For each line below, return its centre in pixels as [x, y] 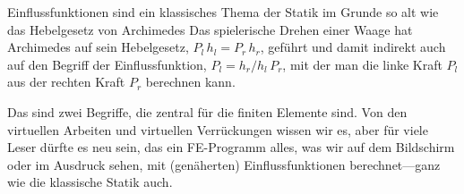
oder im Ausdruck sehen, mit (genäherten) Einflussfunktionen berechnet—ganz [224, 164]
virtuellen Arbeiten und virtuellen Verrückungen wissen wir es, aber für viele [218, 129]
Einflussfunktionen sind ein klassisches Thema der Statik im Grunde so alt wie [223, 12]
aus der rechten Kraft [66, 82]
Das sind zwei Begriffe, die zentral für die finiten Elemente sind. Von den [207, 111]
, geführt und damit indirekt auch [353, 47]
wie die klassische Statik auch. [90, 182]
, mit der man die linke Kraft [362, 64]
